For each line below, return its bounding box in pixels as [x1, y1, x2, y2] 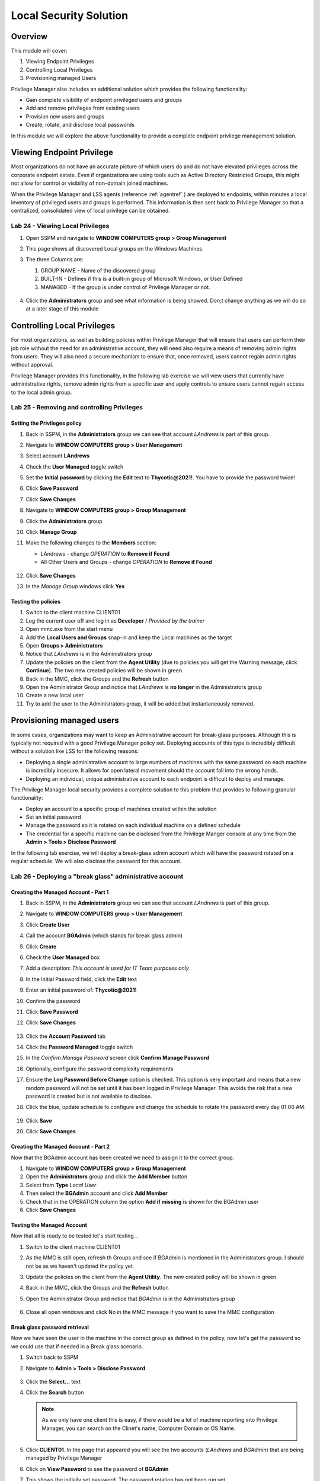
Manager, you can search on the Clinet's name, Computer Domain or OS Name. [41, 1425, 236, 1432]
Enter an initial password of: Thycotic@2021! [25, 986, 137, 993]
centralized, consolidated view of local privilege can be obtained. [11, 207, 170, 214]
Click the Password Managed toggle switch [25, 1043, 133, 1051]
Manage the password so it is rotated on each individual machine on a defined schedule [25, 822, 241, 829]
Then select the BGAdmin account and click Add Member [25, 1190, 168, 1197]
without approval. [11, 361, 54, 368]
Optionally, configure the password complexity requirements [25, 1065, 174, 1072]
